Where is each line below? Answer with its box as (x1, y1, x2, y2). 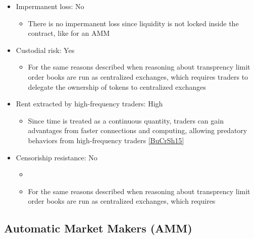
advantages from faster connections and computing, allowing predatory (28, 125, 247, 136)
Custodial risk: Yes (16, 44, 75, 55)
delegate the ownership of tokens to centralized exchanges (28, 81, 206, 92)
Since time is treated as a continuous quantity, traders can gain (28, 115, 224, 126)
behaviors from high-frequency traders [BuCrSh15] (28, 135, 184, 145)
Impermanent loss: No (16, 1, 84, 11)
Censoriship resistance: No (16, 152, 97, 162)
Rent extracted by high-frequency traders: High (16, 98, 163, 109)
